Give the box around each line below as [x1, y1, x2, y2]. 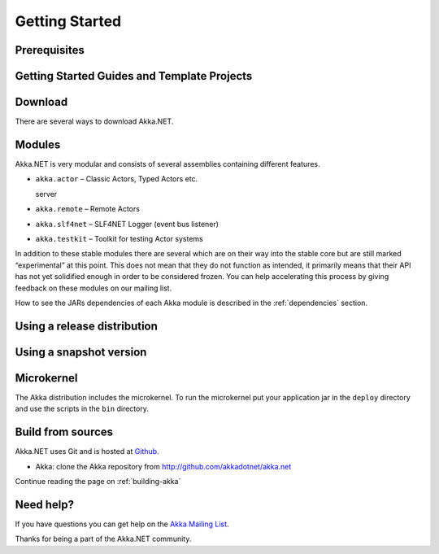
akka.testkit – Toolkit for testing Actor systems [35, 233, 203, 243]
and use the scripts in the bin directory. [15, 404, 150, 414]
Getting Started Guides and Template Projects [15, 69, 253, 83]
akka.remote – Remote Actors [35, 204, 140, 214]
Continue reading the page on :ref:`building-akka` [15, 476, 181, 486]
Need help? [15, 497, 75, 512]
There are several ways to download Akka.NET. [15, 116, 174, 126]
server [35, 189, 58, 198]
